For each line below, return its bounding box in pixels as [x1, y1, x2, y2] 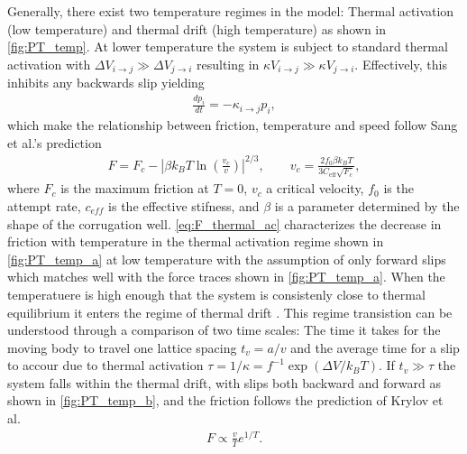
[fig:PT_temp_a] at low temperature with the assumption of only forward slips [7, 249, 446, 268]
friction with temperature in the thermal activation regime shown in [7, 232, 384, 251]
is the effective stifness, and [108, 196, 260, 215]
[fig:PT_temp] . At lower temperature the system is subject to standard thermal [7, 37, 448, 56]
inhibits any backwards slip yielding [7, 73, 205, 92]
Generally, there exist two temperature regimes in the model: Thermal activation [7, 2, 454, 20]
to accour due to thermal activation [7, 356, 204, 375]
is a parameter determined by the [274, 196, 460, 215]
